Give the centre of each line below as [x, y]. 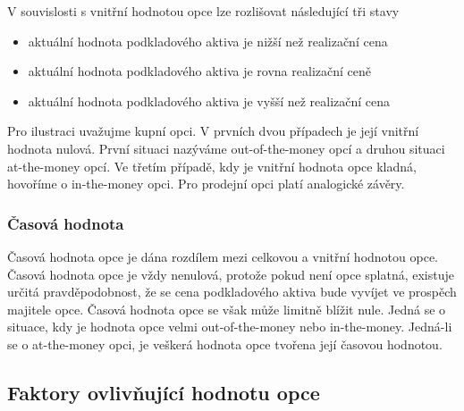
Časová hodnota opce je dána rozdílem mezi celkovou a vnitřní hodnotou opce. [223, 256]
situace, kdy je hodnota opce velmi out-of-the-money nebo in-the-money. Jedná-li [230, 327]
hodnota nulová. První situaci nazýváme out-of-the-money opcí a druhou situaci [226, 148]
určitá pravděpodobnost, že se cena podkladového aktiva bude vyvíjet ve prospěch [232, 292]
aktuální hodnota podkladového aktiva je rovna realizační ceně [199, 71]
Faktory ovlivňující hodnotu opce [164, 392]
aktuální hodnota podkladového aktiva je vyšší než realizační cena [209, 101]
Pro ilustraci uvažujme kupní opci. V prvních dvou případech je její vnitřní [213, 131]
